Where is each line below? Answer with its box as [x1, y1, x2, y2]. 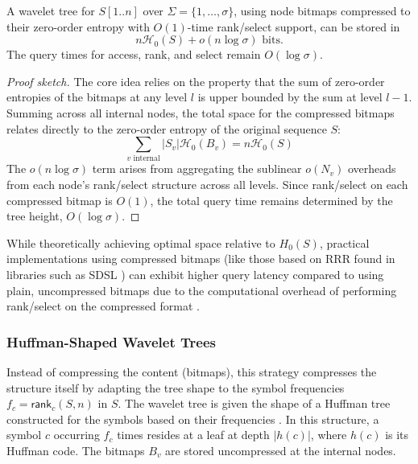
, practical [319, 234, 370, 251]
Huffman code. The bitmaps [6, 442, 145, 459]
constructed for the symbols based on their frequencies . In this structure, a [6, 410, 379, 427]
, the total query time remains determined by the [150, 191, 393, 208]
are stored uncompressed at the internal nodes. [165, 442, 396, 459]
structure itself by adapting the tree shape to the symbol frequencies [6, 379, 345, 396]
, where [310, 426, 347, 443]
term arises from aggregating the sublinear [92, 160, 302, 177]
